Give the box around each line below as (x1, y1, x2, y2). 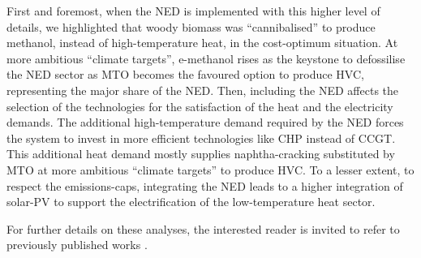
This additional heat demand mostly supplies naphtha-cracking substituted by (6, 145, 395, 162)
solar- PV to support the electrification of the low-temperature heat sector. (6, 193, 376, 210)
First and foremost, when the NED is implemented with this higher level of (6, 2, 380, 19)
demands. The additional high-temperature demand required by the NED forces (6, 114, 404, 131)
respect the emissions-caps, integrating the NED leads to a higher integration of (6, 177, 403, 194)
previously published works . (6, 236, 148, 253)
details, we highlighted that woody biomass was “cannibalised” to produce (6, 18, 376, 35)
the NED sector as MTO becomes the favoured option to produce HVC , (6, 66, 364, 83)
